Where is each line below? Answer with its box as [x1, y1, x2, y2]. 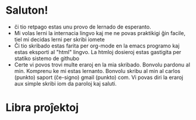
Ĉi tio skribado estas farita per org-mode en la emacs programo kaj [14, 42, 180, 49]
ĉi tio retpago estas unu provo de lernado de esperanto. [14, 23, 151, 30]
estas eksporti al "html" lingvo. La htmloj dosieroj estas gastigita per [14, 48, 182, 55]
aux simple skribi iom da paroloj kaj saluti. [14, 80, 117, 87]
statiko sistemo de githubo [14, 55, 80, 62]
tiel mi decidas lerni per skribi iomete [14, 36, 105, 43]
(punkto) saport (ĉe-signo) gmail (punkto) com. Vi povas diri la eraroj [14, 74, 183, 81]
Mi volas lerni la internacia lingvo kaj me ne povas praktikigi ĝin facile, [14, 29, 186, 36]
